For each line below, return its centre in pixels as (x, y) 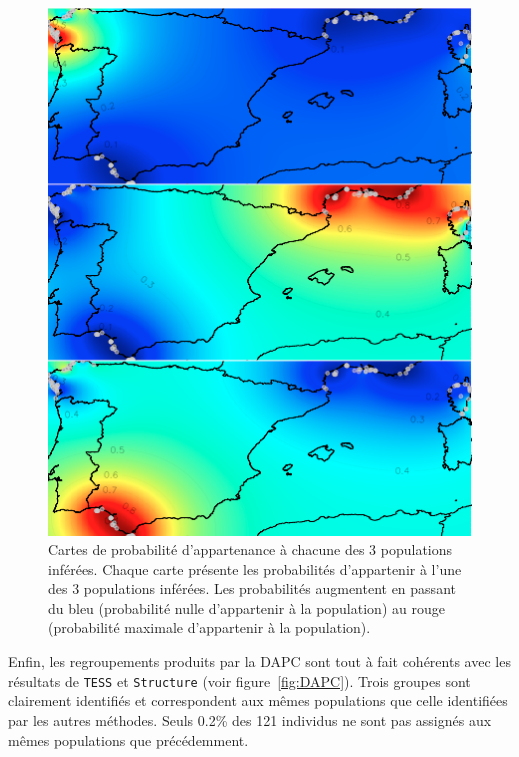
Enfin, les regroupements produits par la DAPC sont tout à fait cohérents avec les (259, 661)
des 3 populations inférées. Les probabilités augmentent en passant (252, 588)
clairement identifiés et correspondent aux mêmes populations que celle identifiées (258, 700)
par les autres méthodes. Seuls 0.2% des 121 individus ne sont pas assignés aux (250, 719)
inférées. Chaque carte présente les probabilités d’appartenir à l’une (255, 568)
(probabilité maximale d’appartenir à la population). (209, 627)
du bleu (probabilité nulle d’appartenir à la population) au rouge (246, 607)
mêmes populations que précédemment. (128, 739)
